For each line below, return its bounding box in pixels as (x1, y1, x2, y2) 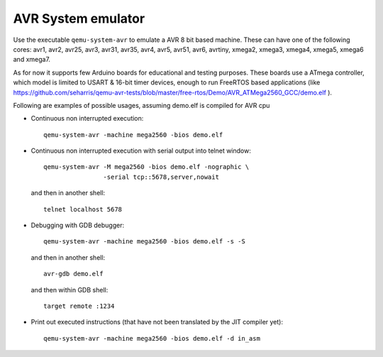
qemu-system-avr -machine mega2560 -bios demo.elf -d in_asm (43, 334, 260, 342)
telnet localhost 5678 (43, 205, 123, 213)
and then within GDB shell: (30, 285, 109, 294)
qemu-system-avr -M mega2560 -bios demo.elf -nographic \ (43, 163, 250, 171)
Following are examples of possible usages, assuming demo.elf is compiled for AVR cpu (13, 101, 270, 109)
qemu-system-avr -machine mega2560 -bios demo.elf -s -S (43, 238, 246, 246)
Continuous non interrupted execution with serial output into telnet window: (30, 146, 251, 155)
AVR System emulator (13, 11, 145, 26)
